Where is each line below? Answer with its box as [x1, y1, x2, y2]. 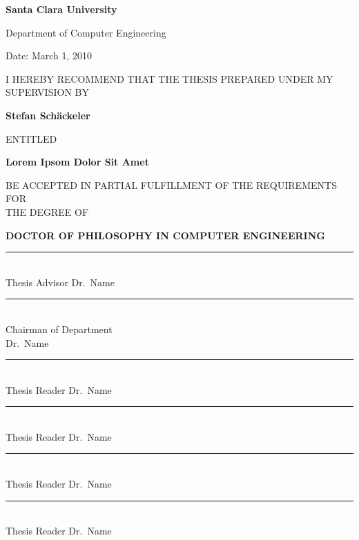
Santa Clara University [6, 2, 117, 16]
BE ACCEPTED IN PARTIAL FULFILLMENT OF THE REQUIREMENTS [6, 177, 337, 192]
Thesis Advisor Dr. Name [6, 274, 115, 289]
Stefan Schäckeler [6, 108, 90, 122]
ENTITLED [6, 131, 57, 146]
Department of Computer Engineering [6, 25, 166, 39]
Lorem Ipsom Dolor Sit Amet [6, 154, 149, 169]
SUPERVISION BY [6, 85, 89, 99]
